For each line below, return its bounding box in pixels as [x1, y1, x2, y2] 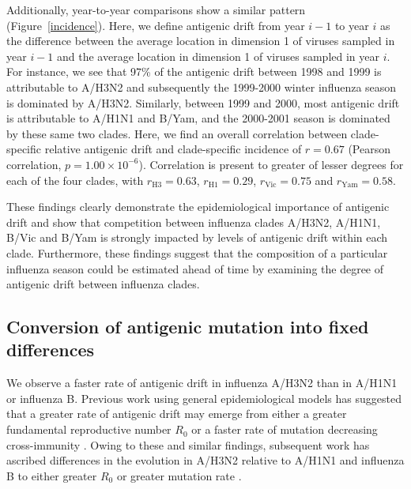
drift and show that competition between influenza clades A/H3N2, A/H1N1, [6, 213, 381, 230]
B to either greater [6, 467, 97, 483]
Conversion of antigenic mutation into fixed [6, 314, 369, 339]
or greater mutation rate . [116, 467, 242, 483]
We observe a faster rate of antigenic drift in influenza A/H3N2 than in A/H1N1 [6, 374, 398, 391]
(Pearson [348, 141, 390, 157]
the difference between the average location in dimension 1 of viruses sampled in [6, 32, 395, 49]
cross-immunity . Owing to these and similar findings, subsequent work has [6, 436, 370, 453]
